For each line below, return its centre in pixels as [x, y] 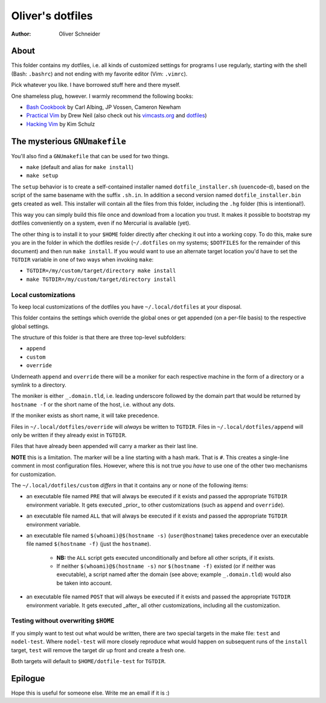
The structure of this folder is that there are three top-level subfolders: [99, 338]
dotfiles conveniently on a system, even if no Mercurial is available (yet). [101, 223]
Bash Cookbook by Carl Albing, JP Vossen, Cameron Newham [104, 107]
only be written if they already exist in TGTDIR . [69, 435]
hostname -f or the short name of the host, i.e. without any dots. [93, 404]
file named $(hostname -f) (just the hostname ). [88, 544]
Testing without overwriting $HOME [63, 621]
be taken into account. [84, 583]
